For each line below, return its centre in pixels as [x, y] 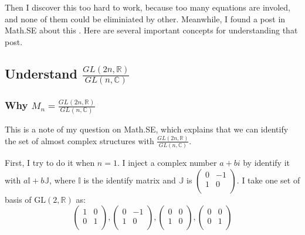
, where [62, 180]
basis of [18, 199]
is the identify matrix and [130, 180]
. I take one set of [268, 180]
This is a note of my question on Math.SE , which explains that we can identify [147, 129]
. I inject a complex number [167, 163]
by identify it [266, 163]
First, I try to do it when [50, 163]
